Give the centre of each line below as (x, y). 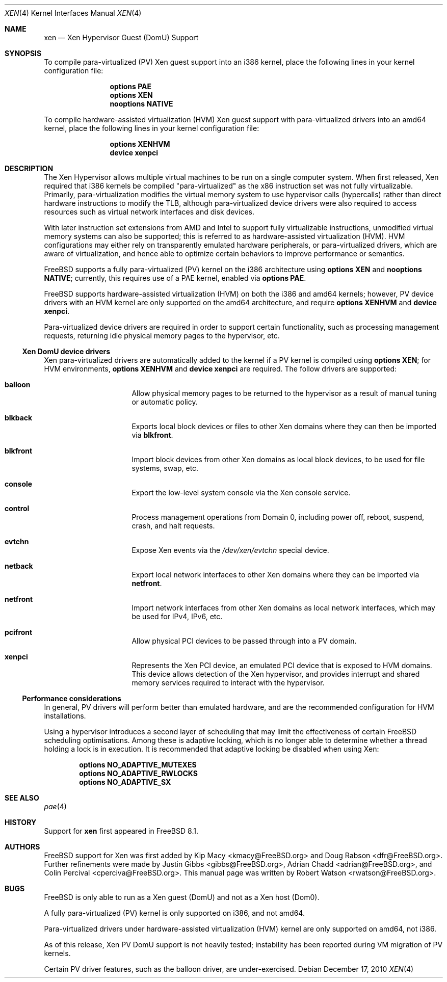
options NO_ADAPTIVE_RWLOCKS (138, 773)
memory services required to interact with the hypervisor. (228, 683)
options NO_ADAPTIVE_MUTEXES (138, 765)
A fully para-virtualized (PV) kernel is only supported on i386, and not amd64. (174, 913)
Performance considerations (72, 698)
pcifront (19, 632)
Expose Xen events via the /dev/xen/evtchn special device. (230, 550)
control (17, 508)
